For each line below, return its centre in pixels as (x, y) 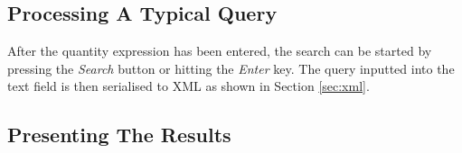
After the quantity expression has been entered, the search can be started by (220, 51)
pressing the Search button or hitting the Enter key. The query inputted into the (231, 68)
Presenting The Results (119, 135)
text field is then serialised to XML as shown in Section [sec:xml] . (189, 86)
